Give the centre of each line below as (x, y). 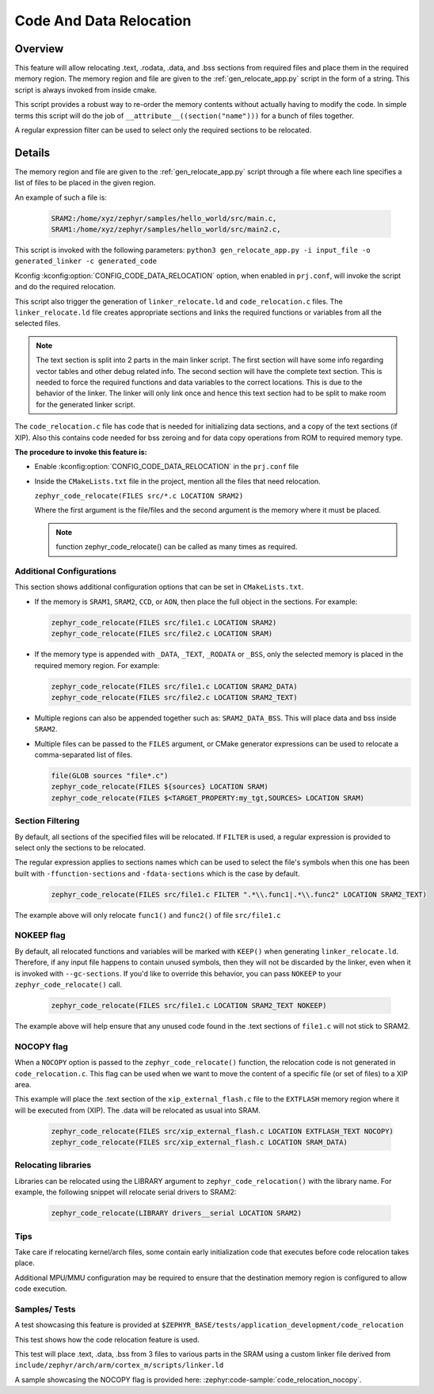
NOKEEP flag (40, 935)
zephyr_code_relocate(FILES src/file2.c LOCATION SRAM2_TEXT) (174, 697)
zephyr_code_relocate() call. (69, 985)
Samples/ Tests (45, 1309)
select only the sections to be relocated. (80, 847)
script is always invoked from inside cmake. (86, 90)
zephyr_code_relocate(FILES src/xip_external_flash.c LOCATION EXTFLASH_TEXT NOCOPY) (222, 1131)
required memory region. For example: (97, 665)
